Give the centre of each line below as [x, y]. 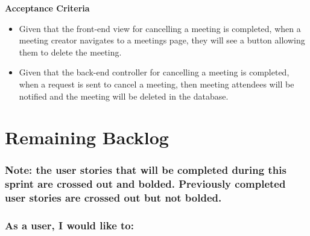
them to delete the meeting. [70, 52]
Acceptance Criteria [47, 8]
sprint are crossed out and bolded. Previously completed [145, 184]
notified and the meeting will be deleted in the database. [124, 96]
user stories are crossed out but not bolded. [113, 198]
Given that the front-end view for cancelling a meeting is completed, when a [160, 28]
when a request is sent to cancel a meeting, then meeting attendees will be [157, 84]
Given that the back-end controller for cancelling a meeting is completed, [154, 72]
